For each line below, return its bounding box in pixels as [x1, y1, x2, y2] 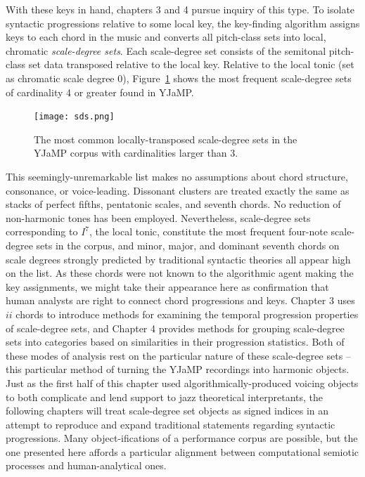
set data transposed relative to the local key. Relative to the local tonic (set [28, 57, 354, 72]
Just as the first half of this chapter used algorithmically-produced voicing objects [6, 375, 359, 390]
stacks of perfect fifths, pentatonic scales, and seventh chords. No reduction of [6, 197, 341, 211]
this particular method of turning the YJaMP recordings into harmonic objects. [6, 362, 350, 377]
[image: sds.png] [34, 112, 115, 122]
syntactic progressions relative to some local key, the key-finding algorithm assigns [6, 15, 360, 30]
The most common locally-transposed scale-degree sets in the [34, 131, 297, 146]
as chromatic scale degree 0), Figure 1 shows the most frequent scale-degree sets [6, 70, 352, 85]
